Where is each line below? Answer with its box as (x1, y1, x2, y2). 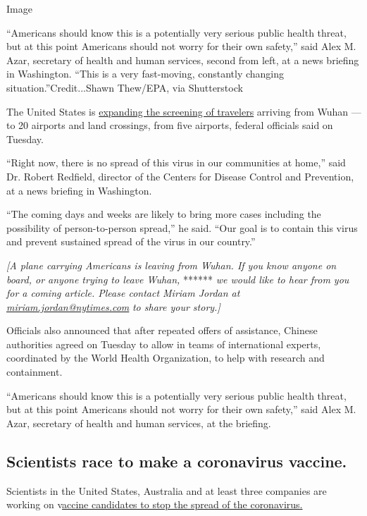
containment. (6, 364, 63, 379)
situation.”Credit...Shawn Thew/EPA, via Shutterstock (6, 80, 243, 94)
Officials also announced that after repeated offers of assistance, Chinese (6, 323, 318, 338)
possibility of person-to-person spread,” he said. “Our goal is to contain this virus (6, 220, 358, 235)
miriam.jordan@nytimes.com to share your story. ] (6, 299, 220, 314)
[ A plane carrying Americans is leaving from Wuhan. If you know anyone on (6, 257, 337, 272)
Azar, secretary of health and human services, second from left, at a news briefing (6, 52, 359, 67)
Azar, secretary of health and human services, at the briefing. (6, 415, 271, 430)
